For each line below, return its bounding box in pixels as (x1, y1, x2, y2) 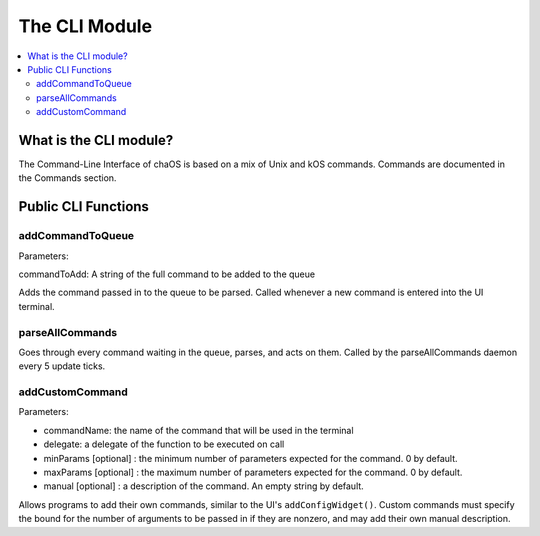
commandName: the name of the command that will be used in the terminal (43, 424, 354, 436)
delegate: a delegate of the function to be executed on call (43, 438, 285, 450)
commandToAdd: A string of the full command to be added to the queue (18, 268, 315, 280)
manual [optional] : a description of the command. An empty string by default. (43, 480, 364, 492)
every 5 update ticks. (18, 360, 106, 372)
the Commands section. (18, 172, 117, 184)
